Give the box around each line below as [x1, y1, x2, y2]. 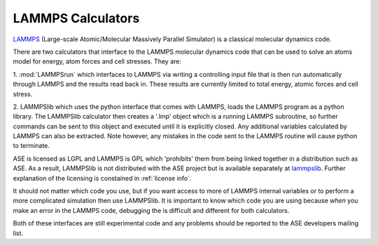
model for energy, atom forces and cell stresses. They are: [13, 57, 182, 66]
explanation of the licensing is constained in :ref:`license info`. [13, 174, 192, 182]
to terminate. [13, 142, 50, 150]
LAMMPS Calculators [13, 10, 140, 26]
